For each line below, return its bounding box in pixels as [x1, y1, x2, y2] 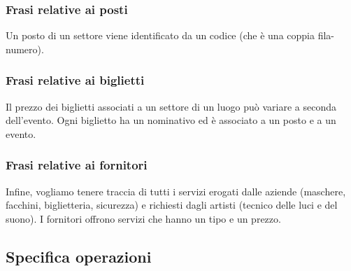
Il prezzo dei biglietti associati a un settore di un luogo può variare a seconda [6, 99, 336, 113]
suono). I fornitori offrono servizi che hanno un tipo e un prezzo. [6, 211, 281, 225]
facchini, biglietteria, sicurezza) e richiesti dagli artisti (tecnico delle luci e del [6, 197, 338, 212]
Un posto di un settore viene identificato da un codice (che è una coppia [6, 28, 315, 43]
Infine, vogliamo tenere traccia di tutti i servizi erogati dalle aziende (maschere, [6, 183, 346, 198]
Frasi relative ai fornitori [6, 156, 148, 174]
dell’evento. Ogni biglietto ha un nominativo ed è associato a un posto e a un [6, 113, 336, 127]
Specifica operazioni [6, 245, 152, 267]
